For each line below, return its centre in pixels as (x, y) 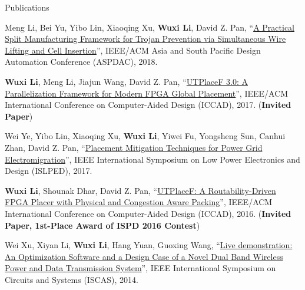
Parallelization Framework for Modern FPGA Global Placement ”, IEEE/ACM (147, 93)
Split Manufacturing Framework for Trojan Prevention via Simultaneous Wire (145, 39)
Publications (27, 7)
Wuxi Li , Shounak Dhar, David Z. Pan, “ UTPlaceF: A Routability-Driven (140, 190)
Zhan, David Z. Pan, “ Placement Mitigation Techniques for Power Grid (134, 147)
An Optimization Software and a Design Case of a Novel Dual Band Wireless (144, 256)
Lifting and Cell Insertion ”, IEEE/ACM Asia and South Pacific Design (133, 50)
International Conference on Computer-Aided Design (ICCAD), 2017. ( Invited (148, 105)
